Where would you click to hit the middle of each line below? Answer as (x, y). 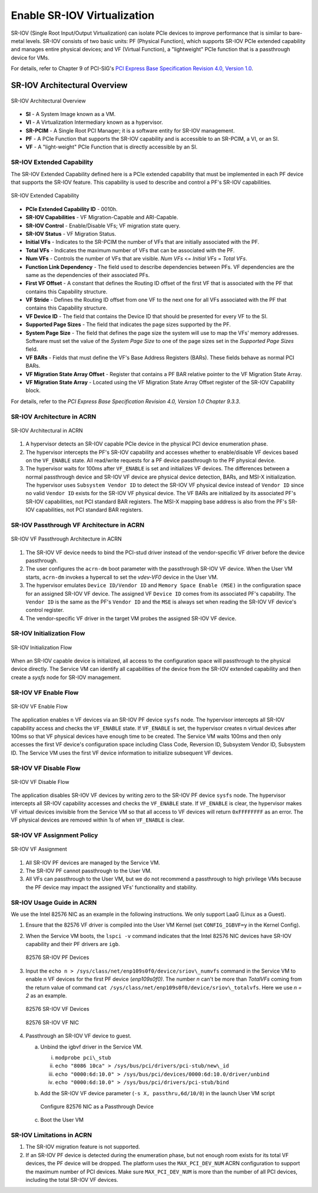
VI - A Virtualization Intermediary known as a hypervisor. (94, 122)
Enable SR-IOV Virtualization (83, 15)
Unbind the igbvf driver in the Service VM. (92, 1047)
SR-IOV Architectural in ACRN (47, 430)
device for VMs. (30, 57)
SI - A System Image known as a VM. (71, 114)
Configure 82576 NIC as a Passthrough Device (97, 1106)
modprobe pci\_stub (83, 1057)
